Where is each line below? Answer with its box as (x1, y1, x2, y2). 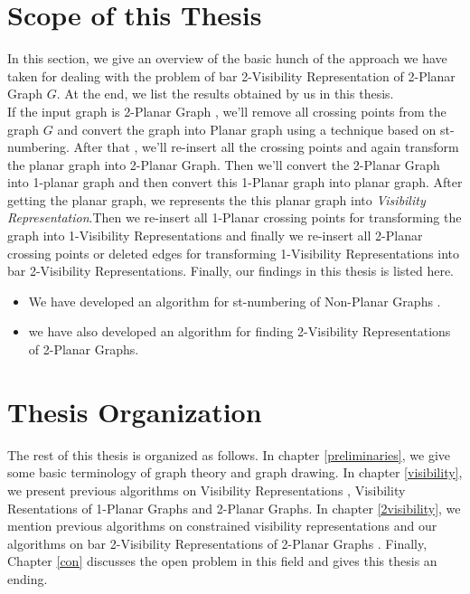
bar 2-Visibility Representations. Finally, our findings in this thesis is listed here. (7, 261, 455, 280)
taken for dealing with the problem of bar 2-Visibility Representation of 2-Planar (7, 66, 456, 85)
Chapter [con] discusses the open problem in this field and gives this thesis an (7, 552, 437, 570)
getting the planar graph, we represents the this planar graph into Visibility (7, 190, 426, 209)
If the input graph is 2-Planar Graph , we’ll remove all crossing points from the (7, 101, 446, 120)
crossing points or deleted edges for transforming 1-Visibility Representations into (7, 243, 459, 262)
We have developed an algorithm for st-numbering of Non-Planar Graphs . (28, 291, 441, 310)
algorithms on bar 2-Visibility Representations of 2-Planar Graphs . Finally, (7, 533, 428, 552)
